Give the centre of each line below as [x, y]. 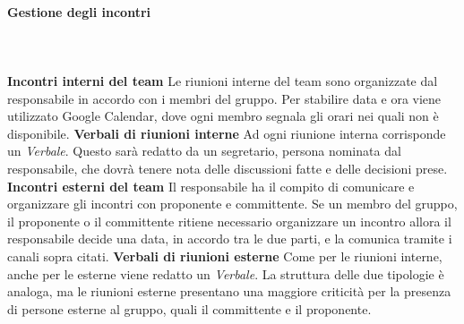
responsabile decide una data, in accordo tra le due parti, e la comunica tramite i [230, 239]
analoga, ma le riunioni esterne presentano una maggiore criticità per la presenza [229, 291]
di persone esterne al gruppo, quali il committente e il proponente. [189, 308]
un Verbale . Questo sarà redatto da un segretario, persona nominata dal [204, 151]
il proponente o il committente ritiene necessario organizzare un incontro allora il [229, 221]
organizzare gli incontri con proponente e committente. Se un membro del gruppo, [232, 204]
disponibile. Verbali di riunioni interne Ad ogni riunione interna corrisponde [227, 133]
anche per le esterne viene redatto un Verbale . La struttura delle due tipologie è [226, 273]
